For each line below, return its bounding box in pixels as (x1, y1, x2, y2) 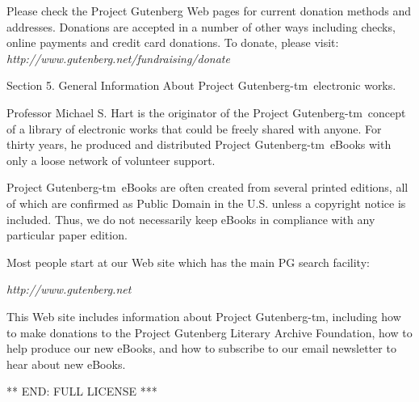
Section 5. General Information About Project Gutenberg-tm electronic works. (6, 77, 396, 94)
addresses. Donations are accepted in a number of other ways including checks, (6, 18, 396, 35)
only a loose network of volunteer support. (6, 151, 216, 168)
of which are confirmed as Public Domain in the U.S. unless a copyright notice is (6, 194, 406, 211)
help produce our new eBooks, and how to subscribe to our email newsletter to (6, 340, 396, 357)
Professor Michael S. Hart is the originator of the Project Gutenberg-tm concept (6, 104, 406, 121)
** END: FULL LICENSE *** (6, 383, 157, 400)
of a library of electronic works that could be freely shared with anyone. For (6, 120, 382, 137)
